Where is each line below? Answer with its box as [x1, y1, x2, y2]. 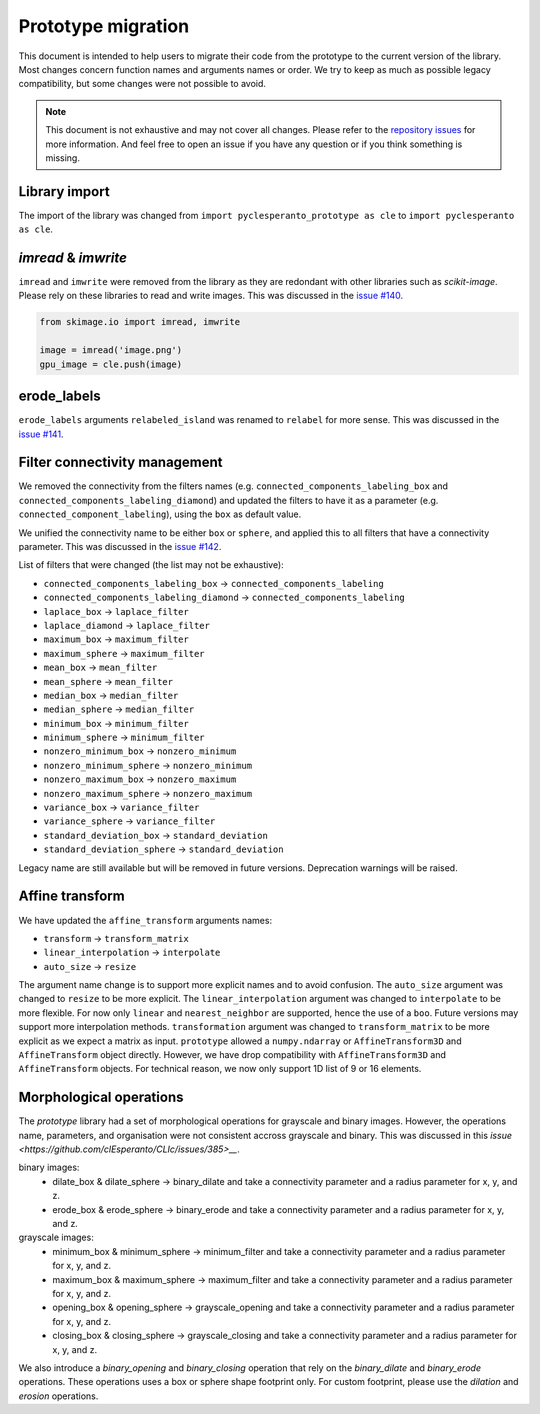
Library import [18, 183, 110, 200]
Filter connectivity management [18, 454, 224, 471]
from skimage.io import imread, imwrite [39, 316, 240, 328]
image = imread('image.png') [39, 345, 183, 356]
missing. [45, 151, 80, 164]
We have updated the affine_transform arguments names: [18, 914, 273, 926]
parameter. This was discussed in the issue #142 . [18, 541, 222, 552]
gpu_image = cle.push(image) [39, 358, 183, 370]
